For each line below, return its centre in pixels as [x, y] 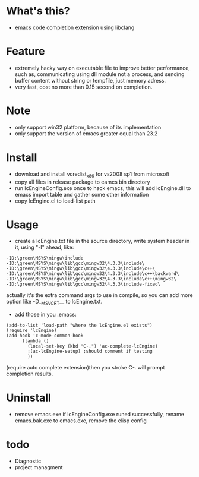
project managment [39, 467]
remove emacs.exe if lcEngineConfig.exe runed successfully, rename [99, 415]
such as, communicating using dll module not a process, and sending [99, 74]
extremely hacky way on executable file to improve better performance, [102, 68]
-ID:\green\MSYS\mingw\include [45, 258]
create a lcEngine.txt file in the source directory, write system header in [102, 241]
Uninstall [29, 398]
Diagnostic [28, 461]
